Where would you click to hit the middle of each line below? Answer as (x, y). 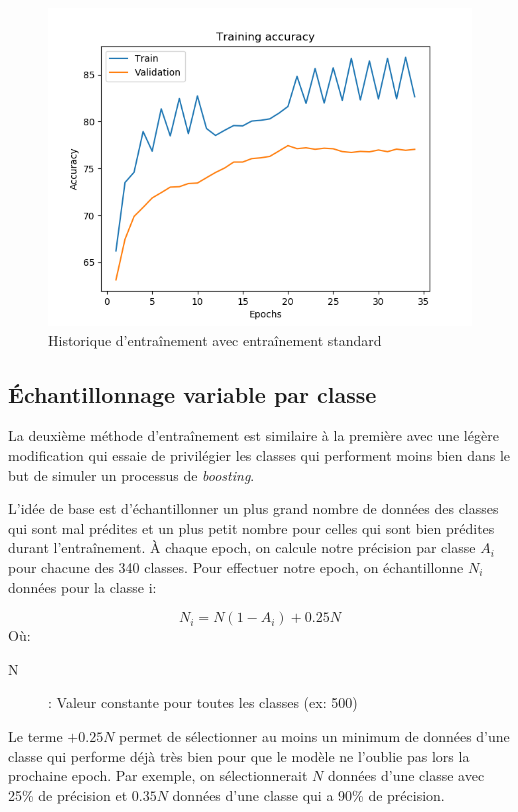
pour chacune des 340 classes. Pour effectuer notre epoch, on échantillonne (236, 566)
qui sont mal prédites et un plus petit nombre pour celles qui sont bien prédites (251, 527)
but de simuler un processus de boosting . (131, 474)
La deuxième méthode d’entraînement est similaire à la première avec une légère (253, 435)
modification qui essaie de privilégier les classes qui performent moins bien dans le (259, 454)
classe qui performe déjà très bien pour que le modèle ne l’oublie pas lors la (239, 755)
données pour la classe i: (82, 586)
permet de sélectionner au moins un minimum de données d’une (314, 735)
